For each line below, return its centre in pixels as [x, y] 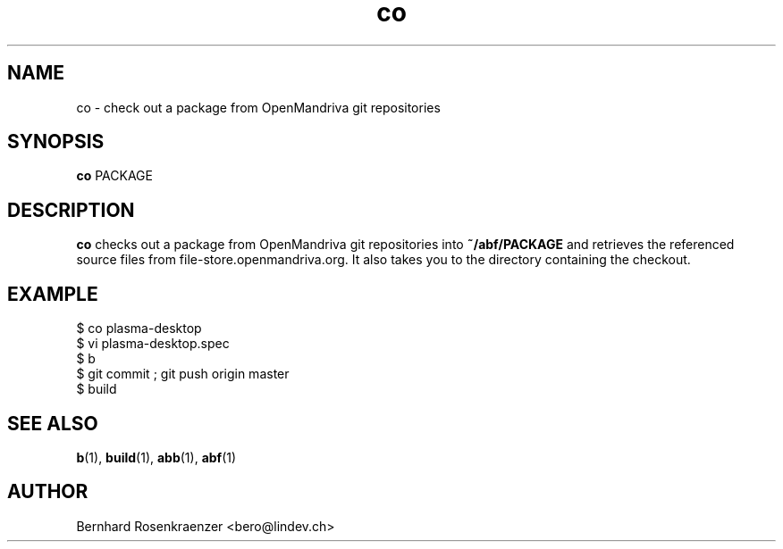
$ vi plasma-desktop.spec [153, 344]
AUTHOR [48, 492]
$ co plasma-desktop [139, 329]
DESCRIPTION [71, 210]
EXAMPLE [53, 294]
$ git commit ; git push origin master [183, 374]
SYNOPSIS [56, 142]
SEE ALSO [53, 423]
